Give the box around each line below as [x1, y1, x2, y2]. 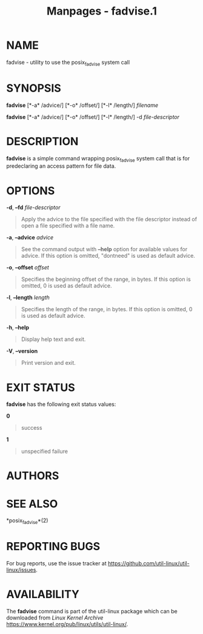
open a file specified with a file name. [21, 222, 115, 229]
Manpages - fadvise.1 [46, 4, 158, 18]
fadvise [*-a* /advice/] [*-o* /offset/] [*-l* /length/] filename [6, 102, 159, 109]
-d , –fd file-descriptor [6, 204, 61, 211]
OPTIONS [6, 184, 55, 198]
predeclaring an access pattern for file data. [6, 162, 116, 170]
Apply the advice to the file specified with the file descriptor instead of [21, 216, 198, 223]
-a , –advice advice [6, 234, 54, 241]
